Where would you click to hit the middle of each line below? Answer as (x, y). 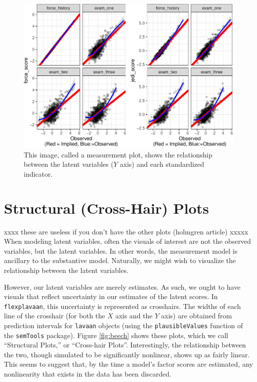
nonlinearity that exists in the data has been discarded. (88, 374)
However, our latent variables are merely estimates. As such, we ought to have (122, 286)
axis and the (134, 316)
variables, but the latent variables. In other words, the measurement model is (121, 250)
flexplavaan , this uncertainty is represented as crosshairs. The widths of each (123, 306)
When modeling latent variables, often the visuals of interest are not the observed (128, 241)
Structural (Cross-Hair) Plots (107, 208)
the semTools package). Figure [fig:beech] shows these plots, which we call (116, 335)
